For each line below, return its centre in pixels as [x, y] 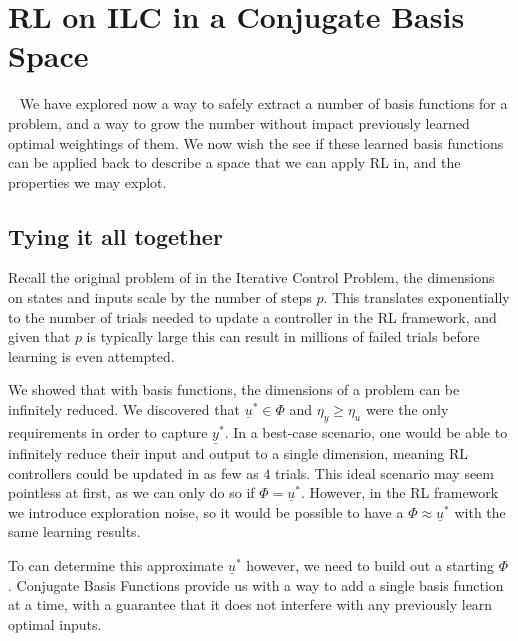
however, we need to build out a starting [370, 565]
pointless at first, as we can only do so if [131, 492]
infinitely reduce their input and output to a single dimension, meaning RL [238, 453]
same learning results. [74, 531]
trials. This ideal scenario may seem [384, 472]
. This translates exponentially [416, 297]
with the [480, 511]
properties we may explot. [87, 181]
